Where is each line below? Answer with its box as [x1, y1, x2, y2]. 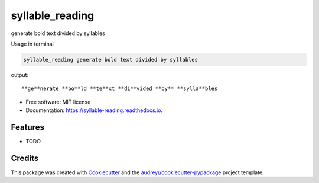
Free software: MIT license [25, 98, 91, 105]
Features [11, 122, 44, 132]
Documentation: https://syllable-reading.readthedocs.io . [25, 107, 162, 114]
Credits [11, 153, 39, 163]
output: [11, 71, 29, 78]
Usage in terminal [11, 40, 54, 47]
